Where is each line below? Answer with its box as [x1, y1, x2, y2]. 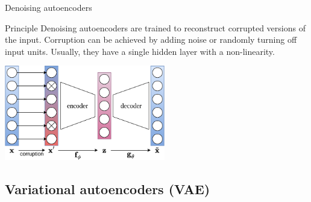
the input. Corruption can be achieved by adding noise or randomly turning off [5, 33, 297, 46]
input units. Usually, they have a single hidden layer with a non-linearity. [5, 45, 275, 57]
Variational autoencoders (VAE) [5, 179, 210, 198]
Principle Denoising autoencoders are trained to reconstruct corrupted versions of [5, 21, 306, 34]
